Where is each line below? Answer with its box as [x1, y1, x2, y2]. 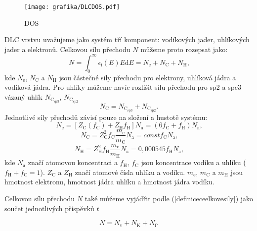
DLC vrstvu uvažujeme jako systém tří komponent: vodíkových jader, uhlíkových [4, 34, 250, 45]
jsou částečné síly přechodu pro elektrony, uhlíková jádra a [59, 72, 236, 82]
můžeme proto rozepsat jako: [140, 44, 228, 54]
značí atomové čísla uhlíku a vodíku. [75, 167, 185, 177]
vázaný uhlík [4, 91, 43, 102]
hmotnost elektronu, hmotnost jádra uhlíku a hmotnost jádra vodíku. [4, 176, 214, 187]
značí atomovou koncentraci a [28, 157, 118, 168]
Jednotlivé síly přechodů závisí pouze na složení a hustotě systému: [4, 112, 208, 122]
